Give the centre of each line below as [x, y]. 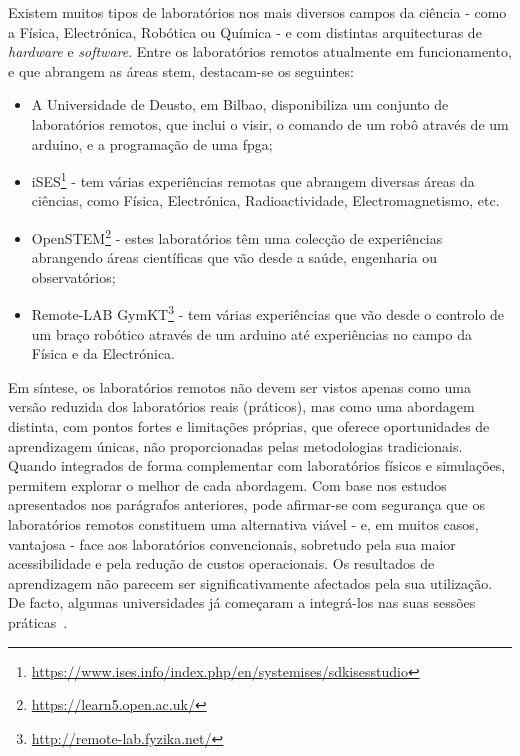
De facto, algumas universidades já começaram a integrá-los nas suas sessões [242, 602]
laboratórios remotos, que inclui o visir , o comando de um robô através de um [270, 123]
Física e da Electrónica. [103, 353]
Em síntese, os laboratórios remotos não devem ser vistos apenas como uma [239, 386]
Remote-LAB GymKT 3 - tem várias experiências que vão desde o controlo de [268, 313]
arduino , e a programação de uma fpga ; [152, 143]
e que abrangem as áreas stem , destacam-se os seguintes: [181, 70]
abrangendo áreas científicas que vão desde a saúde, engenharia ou [234, 257]
